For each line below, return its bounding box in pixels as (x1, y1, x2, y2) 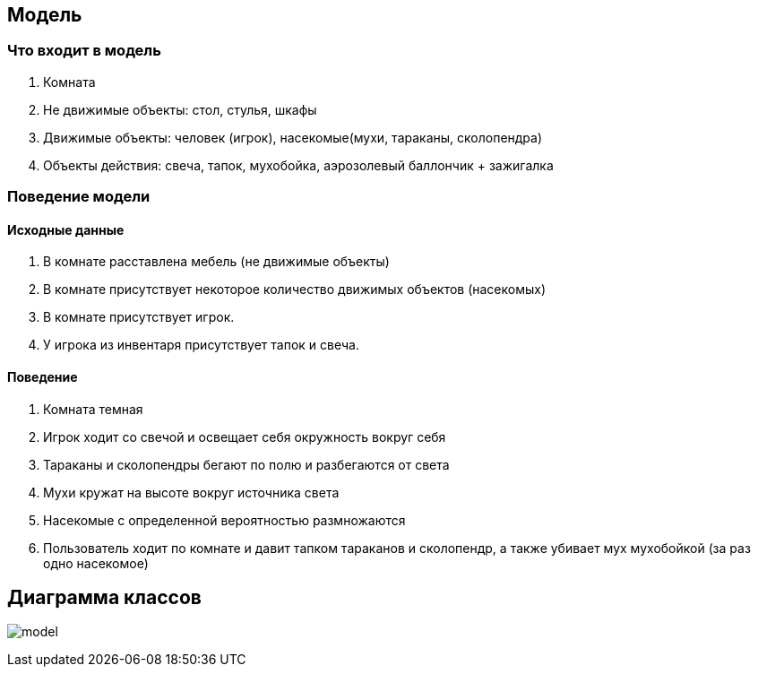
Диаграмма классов (7, 586, 202, 609)
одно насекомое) (43, 555, 149, 571)
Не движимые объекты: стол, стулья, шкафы (43, 101, 317, 117)
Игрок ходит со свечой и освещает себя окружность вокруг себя (43, 428, 446, 445)
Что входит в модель (7, 41, 161, 60)
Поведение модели (7, 187, 151, 206)
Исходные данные (7, 221, 125, 238)
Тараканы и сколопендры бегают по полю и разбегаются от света (43, 456, 450, 472)
